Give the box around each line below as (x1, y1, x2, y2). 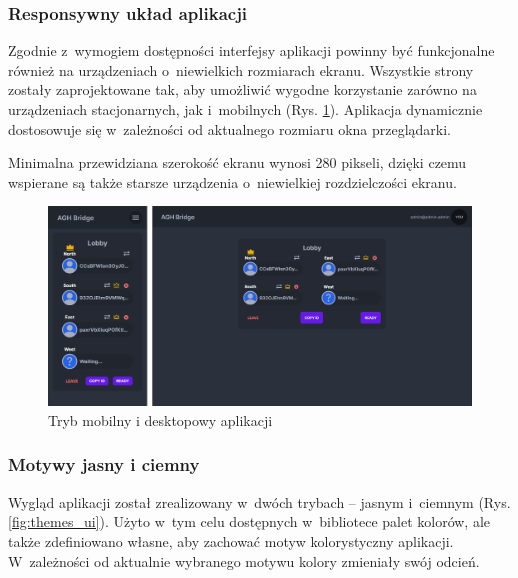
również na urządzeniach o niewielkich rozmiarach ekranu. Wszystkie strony (8, 59, 474, 80)
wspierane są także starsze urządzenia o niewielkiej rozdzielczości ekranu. (8, 171, 457, 192)
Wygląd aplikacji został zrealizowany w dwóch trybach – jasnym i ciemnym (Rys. (8, 491, 511, 512)
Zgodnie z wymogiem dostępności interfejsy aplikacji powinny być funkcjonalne (8, 40, 495, 61)
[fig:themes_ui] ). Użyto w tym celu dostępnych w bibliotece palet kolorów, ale (8, 511, 491, 532)
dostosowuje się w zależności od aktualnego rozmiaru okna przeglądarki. (8, 118, 452, 139)
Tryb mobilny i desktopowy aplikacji (48, 409, 273, 430)
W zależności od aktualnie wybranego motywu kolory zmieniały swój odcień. (8, 550, 480, 571)
